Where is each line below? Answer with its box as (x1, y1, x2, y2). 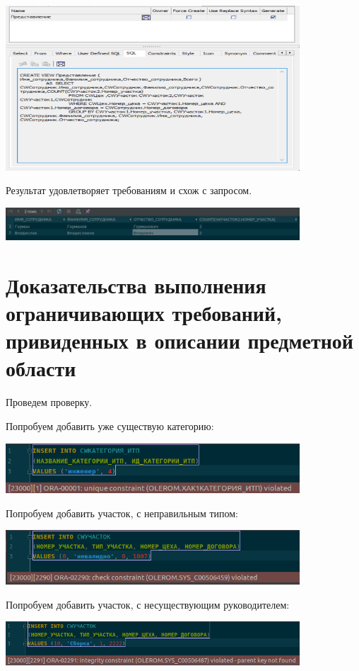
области (6, 354, 76, 383)
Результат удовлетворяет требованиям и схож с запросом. (6, 183, 252, 198)
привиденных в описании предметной (6, 326, 353, 355)
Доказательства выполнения (6, 270, 266, 299)
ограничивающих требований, (6, 298, 282, 327)
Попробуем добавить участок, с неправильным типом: (6, 505, 238, 520)
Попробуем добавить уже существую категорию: (6, 418, 214, 433)
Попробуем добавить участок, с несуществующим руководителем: (6, 597, 290, 611)
